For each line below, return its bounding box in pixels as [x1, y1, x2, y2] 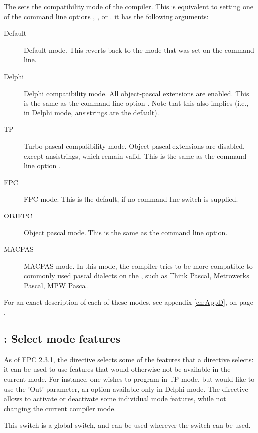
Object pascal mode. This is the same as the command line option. [24, 227, 228, 237]
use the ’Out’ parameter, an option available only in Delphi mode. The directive [4, 383, 248, 394]
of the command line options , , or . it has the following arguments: [4, 11, 209, 21]
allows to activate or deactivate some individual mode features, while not [4, 393, 226, 404]
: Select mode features [4, 331, 121, 346]
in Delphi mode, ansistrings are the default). [24, 107, 159, 117]
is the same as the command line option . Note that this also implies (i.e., [24, 98, 249, 108]
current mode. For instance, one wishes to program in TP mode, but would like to [4, 374, 255, 384]
